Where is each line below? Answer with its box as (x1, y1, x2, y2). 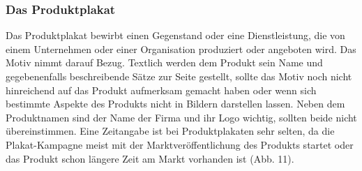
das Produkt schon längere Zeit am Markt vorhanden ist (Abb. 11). (6, 151, 294, 165)
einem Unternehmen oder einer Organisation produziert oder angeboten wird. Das (6, 41, 356, 56)
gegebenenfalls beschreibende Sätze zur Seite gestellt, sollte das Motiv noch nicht (6, 69, 352, 83)
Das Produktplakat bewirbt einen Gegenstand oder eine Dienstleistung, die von (6, 28, 345, 43)
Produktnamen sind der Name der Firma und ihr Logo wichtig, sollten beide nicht (6, 110, 357, 124)
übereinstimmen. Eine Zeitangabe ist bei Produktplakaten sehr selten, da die (6, 124, 335, 138)
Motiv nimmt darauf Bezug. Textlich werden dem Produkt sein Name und (6, 55, 323, 70)
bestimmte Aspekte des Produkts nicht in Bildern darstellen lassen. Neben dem (6, 96, 345, 111)
